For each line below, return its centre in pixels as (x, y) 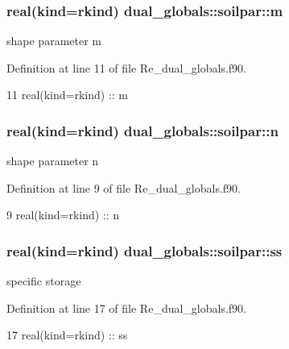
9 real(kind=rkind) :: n (63, 215)
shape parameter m (54, 41)
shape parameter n (53, 161)
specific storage (44, 281)
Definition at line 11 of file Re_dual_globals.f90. (127, 67)
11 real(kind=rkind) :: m (68, 95)
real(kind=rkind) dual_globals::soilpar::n (142, 130)
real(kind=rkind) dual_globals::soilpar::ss (144, 250)
